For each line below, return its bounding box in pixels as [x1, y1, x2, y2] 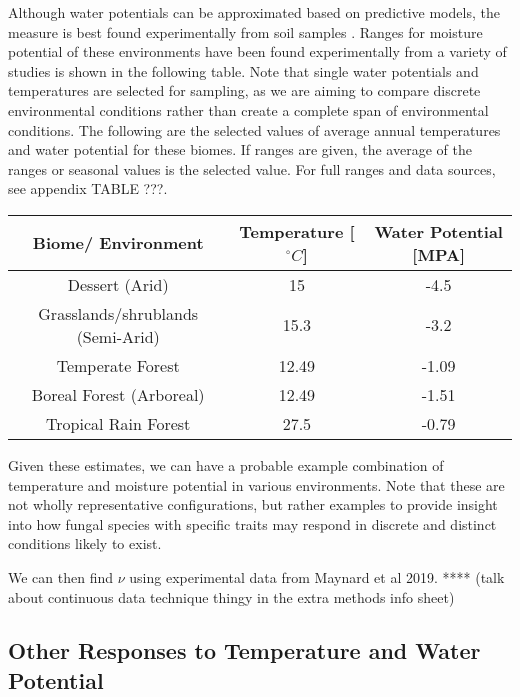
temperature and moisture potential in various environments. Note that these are [8, 474, 505, 495]
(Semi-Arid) [76, 324, 160, 348]
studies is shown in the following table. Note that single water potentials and [8, 60, 479, 81]
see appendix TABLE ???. [8, 178, 168, 199]
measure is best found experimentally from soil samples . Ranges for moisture [8, 21, 483, 42]
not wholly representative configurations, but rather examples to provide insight [8, 494, 498, 515]
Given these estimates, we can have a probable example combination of [8, 454, 444, 475]
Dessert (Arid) [67, 272, 169, 296]
